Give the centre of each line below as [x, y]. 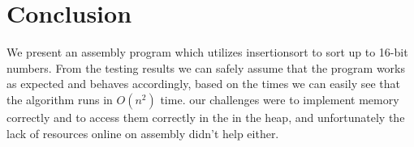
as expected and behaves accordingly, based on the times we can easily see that [203, 84]
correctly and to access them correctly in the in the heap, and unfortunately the [206, 117]
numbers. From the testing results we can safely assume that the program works [206, 67]
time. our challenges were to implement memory [280, 99]
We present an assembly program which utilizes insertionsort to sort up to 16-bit [207, 52]
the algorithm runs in [60, 99]
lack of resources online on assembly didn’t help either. [143, 133]
